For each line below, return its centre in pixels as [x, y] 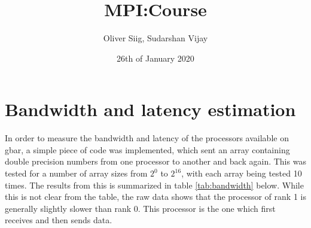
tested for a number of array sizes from [76, 173]
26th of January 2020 [155, 58]
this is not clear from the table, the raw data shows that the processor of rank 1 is [155, 197]
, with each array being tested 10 [242, 173]
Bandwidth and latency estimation [150, 109]
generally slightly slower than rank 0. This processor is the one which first [140, 208]
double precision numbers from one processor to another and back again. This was [155, 161]
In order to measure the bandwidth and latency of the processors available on [147, 138]
